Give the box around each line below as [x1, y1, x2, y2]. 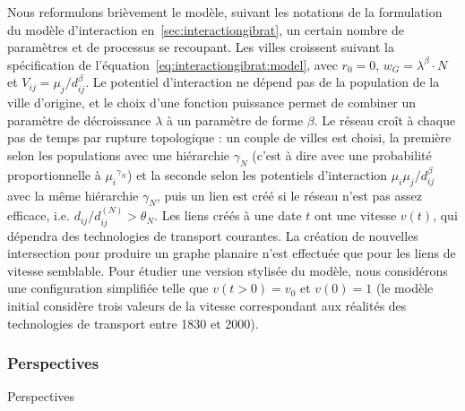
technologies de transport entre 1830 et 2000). [7, 313, 259, 332]
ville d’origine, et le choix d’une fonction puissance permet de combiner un [7, 93, 417, 112]
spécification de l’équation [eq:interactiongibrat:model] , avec [7, 55, 338, 73]
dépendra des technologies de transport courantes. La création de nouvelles [7, 226, 418, 244]
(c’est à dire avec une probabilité [252, 145, 432, 164]
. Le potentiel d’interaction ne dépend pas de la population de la [85, 73, 440, 91]
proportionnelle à [7, 165, 101, 184]
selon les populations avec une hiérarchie [7, 145, 230, 164]
